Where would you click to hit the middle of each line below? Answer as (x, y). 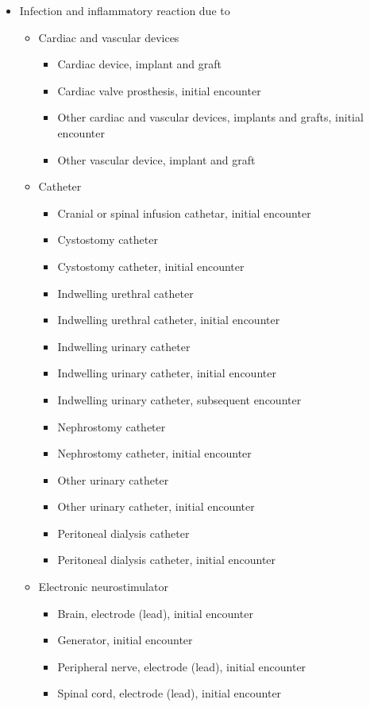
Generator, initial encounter (125, 640)
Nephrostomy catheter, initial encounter (154, 453)
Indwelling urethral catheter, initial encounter (169, 320)
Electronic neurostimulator (103, 587)
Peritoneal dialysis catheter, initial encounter (167, 560)
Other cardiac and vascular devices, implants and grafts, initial (210, 117)
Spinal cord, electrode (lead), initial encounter (170, 693)
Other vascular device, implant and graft (156, 159)
